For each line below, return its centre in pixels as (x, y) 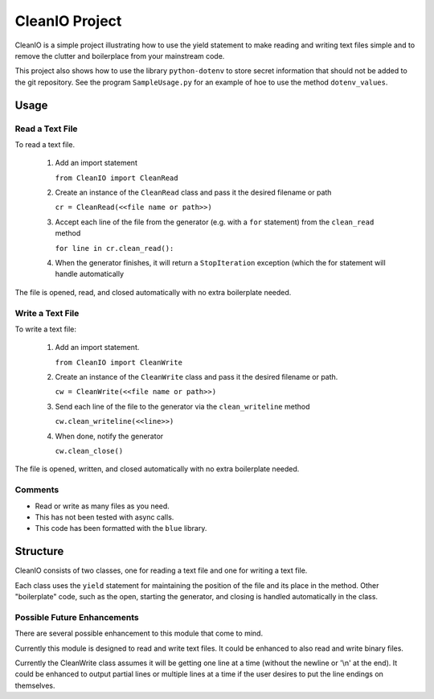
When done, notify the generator (109, 436)
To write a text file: (45, 329)
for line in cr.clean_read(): (115, 248)
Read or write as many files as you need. (102, 506)
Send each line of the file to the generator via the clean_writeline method (182, 406)
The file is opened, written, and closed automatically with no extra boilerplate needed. (157, 469)
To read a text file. (45, 144)
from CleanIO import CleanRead (117, 178)
